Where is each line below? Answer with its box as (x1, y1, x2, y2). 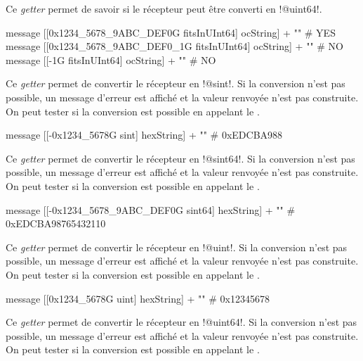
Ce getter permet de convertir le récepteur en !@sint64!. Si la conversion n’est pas (6, 151, 355, 165)
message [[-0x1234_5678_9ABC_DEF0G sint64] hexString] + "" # (6, 202, 296, 217)
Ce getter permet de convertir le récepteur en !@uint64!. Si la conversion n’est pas (6, 315, 357, 329)
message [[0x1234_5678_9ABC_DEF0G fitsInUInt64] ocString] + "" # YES (6, 25, 336, 39)
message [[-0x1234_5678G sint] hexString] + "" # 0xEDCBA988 (6, 127, 283, 142)
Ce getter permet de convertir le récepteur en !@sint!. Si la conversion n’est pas (6, 76, 345, 91)
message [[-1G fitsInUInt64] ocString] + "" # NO (6, 52, 216, 67)
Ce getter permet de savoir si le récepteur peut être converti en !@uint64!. (6, 1, 322, 15)
